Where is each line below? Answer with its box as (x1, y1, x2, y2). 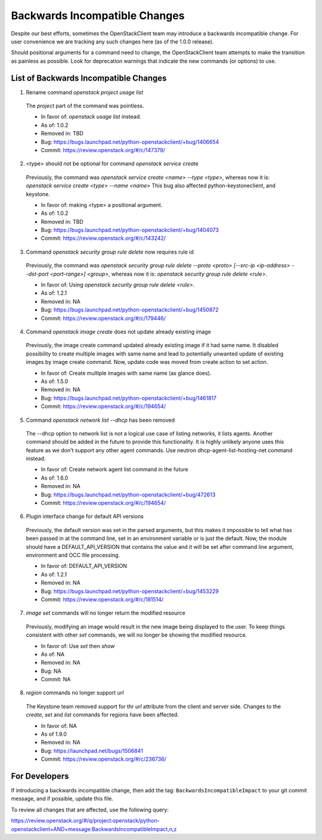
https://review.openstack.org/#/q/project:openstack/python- (11, 817, 160, 824)
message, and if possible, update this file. (11, 795, 113, 802)
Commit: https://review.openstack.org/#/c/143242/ (41, 234, 166, 242)
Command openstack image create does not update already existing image (26, 328, 211, 335)
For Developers (11, 771, 69, 781)
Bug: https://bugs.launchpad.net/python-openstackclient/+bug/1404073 (41, 227, 219, 234)
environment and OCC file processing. (26, 551, 120, 558)
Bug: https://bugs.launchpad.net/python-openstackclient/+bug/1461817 (41, 394, 217, 402)
